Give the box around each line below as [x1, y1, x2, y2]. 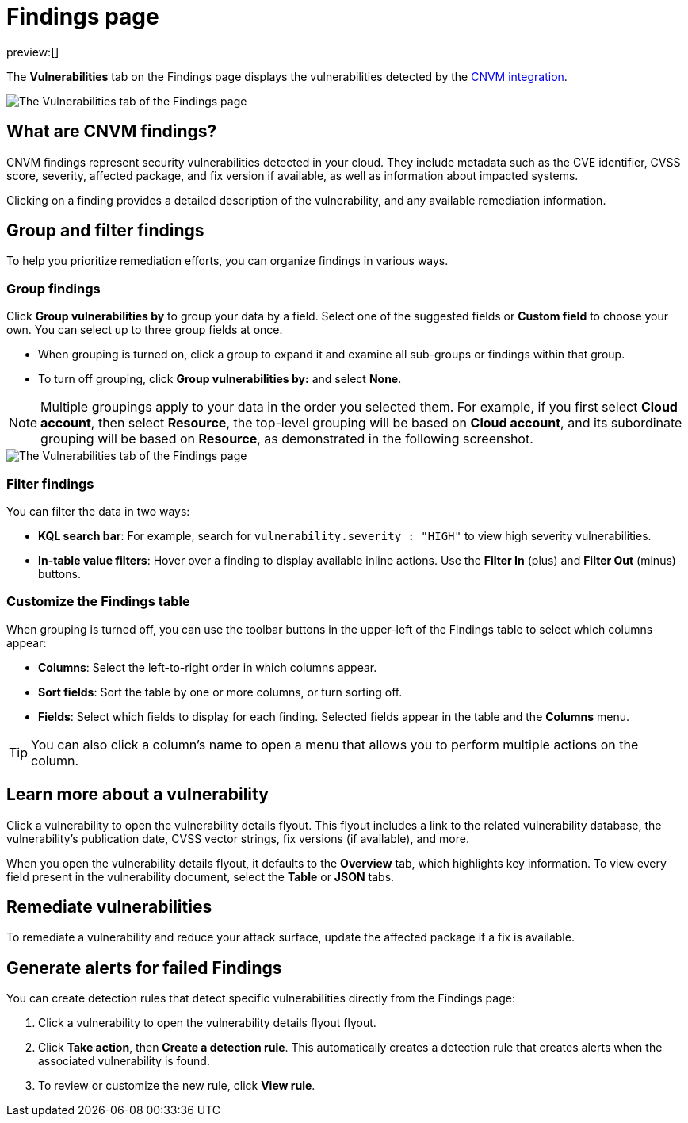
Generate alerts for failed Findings [6, 957, 282, 978]
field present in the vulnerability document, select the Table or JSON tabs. [6, 869, 395, 883]
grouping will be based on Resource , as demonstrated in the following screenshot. [40, 431, 533, 447]
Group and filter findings [6, 220, 204, 241]
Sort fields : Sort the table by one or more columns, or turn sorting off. [38, 684, 403, 699]
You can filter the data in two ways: [6, 504, 190, 518]
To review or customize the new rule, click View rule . [38, 1079, 315, 1093]
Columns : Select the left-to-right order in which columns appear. [38, 660, 377, 674]
